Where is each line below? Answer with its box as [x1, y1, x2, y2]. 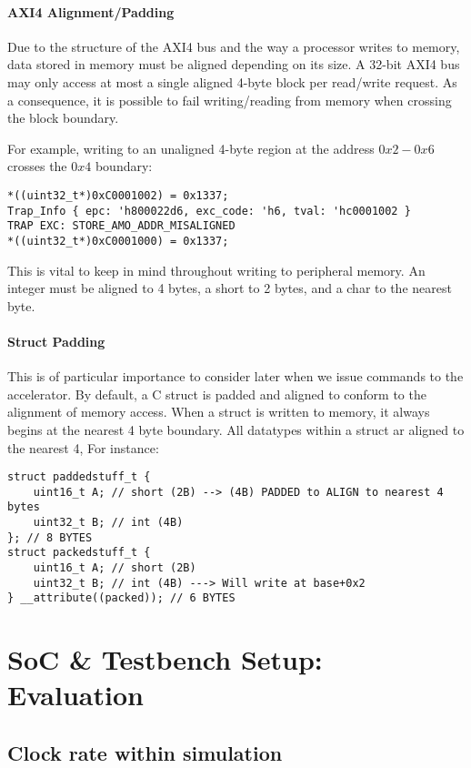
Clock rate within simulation [7, 738, 283, 766]
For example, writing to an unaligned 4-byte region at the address [7, 138, 375, 157]
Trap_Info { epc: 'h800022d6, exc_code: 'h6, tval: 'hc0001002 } [7, 204, 411, 217]
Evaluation [7, 676, 144, 713]
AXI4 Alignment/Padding [7, 2, 175, 21]
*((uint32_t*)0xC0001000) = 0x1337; [7, 234, 229, 248]
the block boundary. [7, 108, 119, 127]
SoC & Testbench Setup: [7, 641, 323, 678]
